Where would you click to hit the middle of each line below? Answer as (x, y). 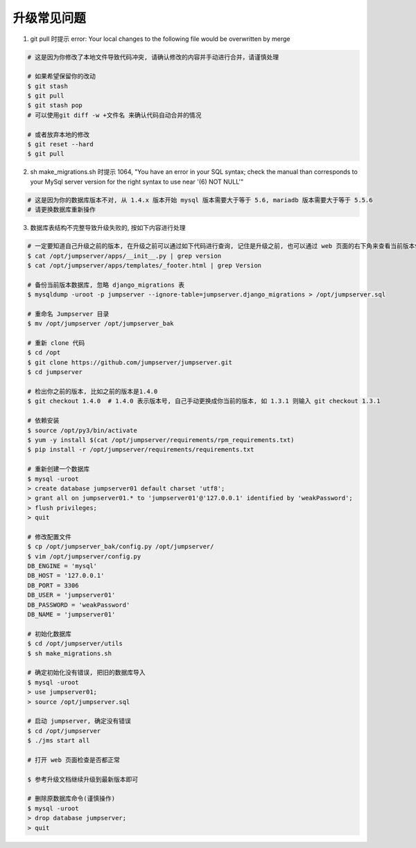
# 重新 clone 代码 (56, 343)
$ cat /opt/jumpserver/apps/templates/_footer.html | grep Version (145, 265)
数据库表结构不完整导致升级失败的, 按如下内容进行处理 (108, 228)
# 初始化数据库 (50, 634)
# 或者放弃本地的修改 (59, 134)
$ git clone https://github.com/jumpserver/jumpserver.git (130, 362)
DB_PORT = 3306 (53, 585)
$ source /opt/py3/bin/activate (83, 430)
